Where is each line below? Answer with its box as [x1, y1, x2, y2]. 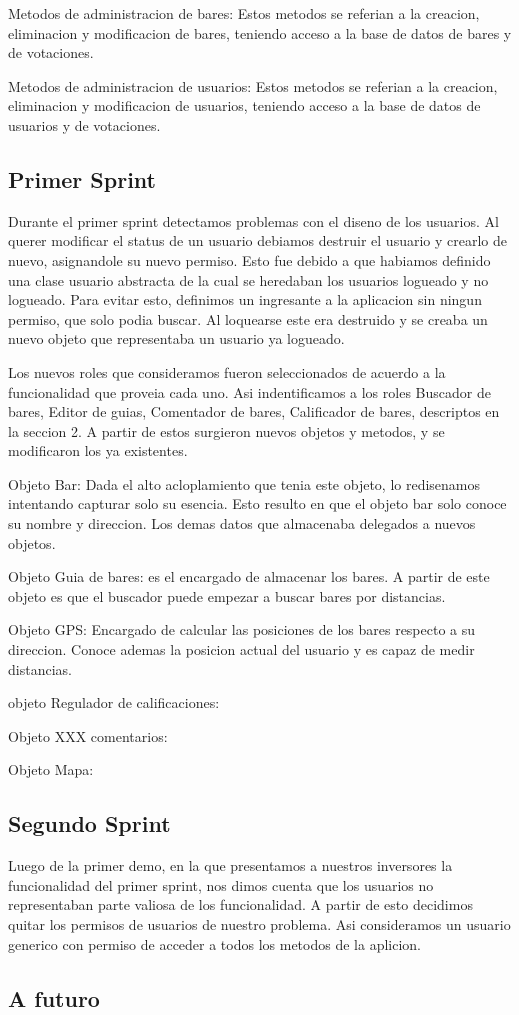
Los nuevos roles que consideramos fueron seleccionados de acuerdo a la [8, 361, 446, 382]
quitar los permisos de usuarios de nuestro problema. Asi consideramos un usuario [8, 914, 511, 934]
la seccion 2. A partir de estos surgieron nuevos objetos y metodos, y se [8, 420, 445, 441]
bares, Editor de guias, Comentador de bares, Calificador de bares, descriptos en [8, 401, 500, 422]
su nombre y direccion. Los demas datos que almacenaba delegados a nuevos [8, 513, 476, 534]
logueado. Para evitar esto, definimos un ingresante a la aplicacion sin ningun [8, 289, 482, 310]
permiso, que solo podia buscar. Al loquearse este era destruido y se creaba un [8, 308, 488, 329]
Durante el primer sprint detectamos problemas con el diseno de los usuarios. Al [8, 210, 499, 231]
